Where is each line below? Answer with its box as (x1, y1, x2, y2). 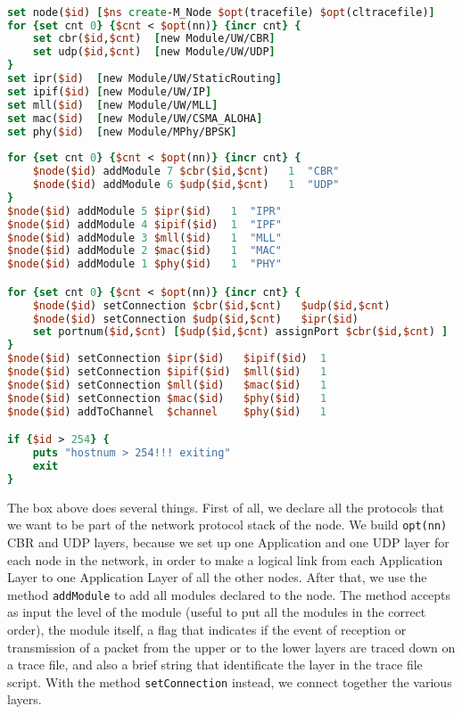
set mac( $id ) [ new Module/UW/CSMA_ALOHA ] (7, 111, 263, 125)
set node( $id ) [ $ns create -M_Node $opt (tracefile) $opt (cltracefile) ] (7, 5, 435, 19)
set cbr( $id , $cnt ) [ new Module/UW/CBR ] (32, 32, 276, 45)
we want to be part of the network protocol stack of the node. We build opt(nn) (7, 515, 448, 534)
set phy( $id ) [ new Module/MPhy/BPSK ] (7, 125, 237, 138)
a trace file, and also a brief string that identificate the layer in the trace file (7, 655, 423, 674)
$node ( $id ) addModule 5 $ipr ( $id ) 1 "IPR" (7, 204, 282, 217)
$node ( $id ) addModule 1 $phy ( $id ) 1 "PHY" (7, 258, 282, 271)
